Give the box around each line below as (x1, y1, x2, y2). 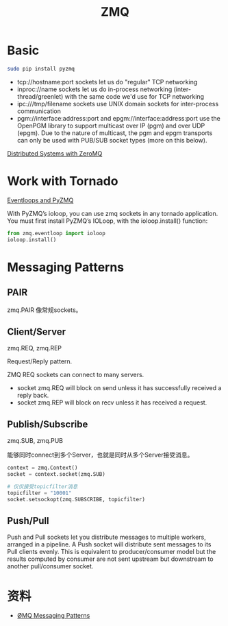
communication (16, 107, 62, 115)
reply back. (16, 392, 49, 400)
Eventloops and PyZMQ (7, 196, 74, 204)
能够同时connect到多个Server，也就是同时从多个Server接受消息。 (7, 450, 194, 459)
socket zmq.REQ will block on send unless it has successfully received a (16, 384, 222, 392)
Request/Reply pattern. (7, 357, 73, 365)
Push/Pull (7, 515, 49, 527)
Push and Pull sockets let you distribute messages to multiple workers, (7, 533, 207, 542)
